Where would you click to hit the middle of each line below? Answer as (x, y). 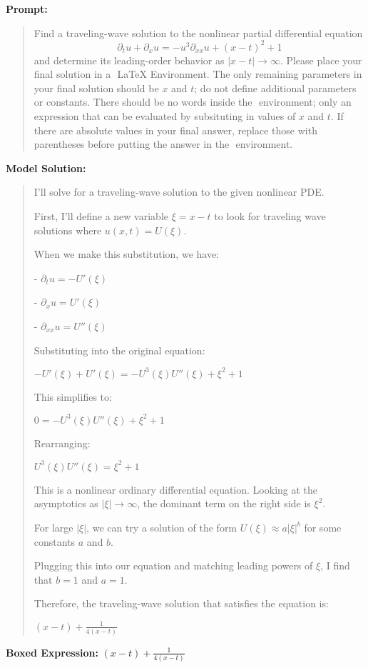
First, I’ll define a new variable (101, 216)
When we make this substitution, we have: (127, 254)
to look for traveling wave (270, 216)
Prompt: (27, 9)
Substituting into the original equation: (119, 350)
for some (323, 528)
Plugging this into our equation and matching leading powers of (173, 565)
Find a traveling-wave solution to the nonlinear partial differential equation (198, 33)
